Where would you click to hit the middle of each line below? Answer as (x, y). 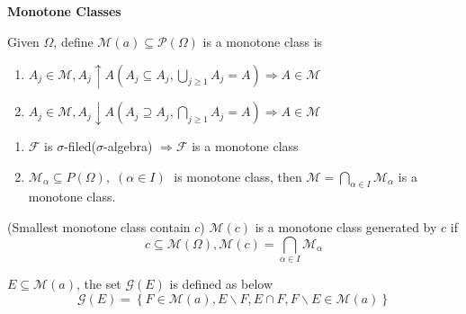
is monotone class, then (238, 176)
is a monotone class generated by (346, 227)
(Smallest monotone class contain (99, 227)
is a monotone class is (263, 41)
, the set (99, 283)
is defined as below (221, 283)
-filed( (80, 146)
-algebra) (128, 146)
